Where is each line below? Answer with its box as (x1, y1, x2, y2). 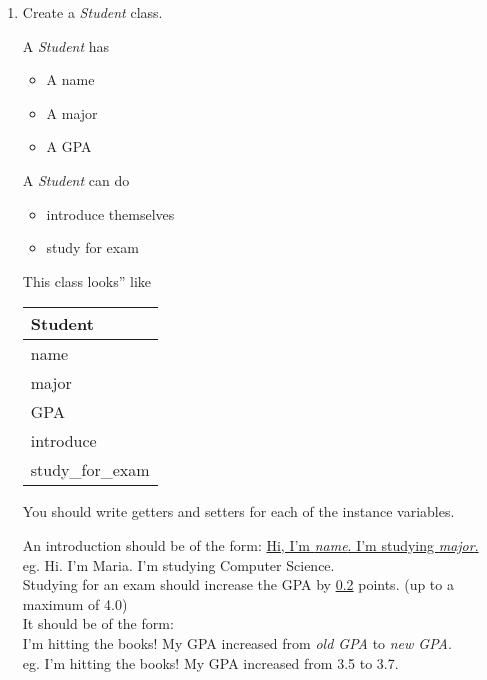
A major (46, 102, 98, 123)
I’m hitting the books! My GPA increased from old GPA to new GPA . (22, 632, 452, 653)
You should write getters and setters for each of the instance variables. (22, 501, 455, 522)
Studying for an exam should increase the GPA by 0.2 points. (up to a (22, 574, 454, 595)
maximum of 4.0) (22, 593, 128, 614)
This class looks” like (22, 270, 152, 291)
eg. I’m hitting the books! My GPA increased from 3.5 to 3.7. (22, 652, 399, 673)
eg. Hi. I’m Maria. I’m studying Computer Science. (22, 554, 335, 575)
